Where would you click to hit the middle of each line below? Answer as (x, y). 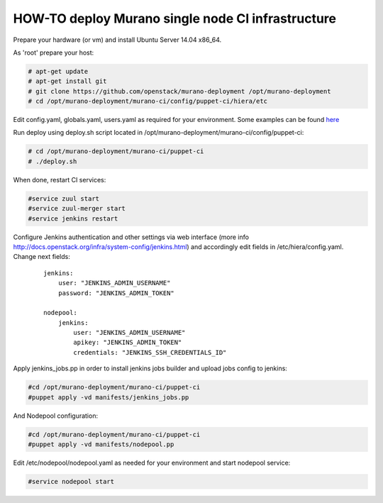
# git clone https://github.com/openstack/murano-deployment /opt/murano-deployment (179, 91)
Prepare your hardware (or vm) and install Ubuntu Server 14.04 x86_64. (117, 40)
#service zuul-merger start (77, 209)
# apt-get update (58, 71)
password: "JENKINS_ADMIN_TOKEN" (116, 293)
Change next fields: (41, 257)
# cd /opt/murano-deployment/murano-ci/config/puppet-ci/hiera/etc (148, 101)
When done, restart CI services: (60, 179)
